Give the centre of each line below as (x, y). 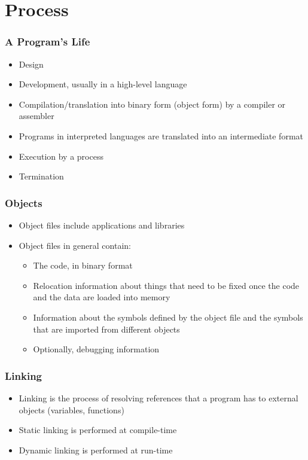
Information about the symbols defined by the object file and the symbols (168, 317)
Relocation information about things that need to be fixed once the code (166, 285)
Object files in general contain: (75, 245)
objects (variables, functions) (71, 409)
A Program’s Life (48, 42)
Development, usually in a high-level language (103, 84)
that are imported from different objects (106, 329)
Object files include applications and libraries (102, 225)
